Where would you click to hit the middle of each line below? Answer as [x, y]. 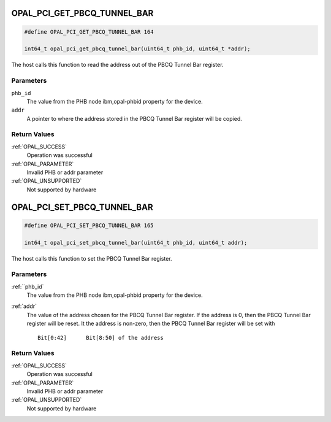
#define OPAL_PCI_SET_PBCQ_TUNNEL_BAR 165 [89, 225]
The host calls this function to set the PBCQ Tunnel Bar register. [92, 258]
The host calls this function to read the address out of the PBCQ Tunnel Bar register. [117, 65]
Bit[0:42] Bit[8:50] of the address [101, 338]
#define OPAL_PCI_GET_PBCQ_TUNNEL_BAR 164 [89, 32]
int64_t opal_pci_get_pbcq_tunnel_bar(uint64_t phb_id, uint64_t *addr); [137, 49]
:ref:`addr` [24, 306]
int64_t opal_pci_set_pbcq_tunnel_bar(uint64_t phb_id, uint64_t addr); [136, 243]
